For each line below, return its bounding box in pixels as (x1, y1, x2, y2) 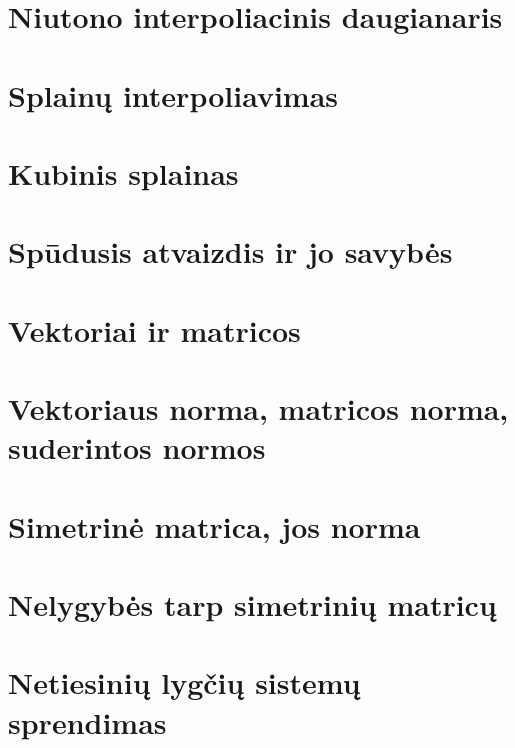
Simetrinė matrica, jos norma (8, 505, 421, 546)
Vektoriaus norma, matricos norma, (8, 388, 509, 429)
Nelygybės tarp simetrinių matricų (8, 584, 497, 624)
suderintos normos (8, 427, 266, 468)
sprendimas (8, 701, 167, 742)
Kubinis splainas (8, 152, 239, 193)
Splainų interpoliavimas (8, 74, 339, 115)
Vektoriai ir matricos (8, 309, 301, 350)
